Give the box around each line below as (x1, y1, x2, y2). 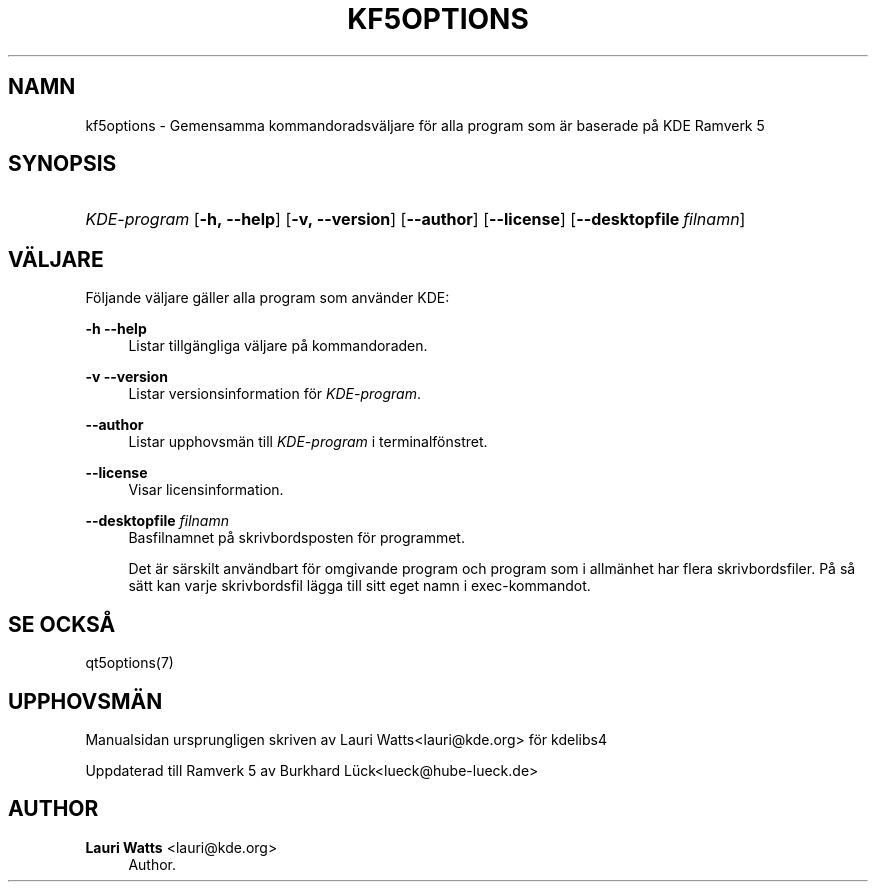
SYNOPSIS (8, 151, 117, 177)
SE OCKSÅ (8, 611, 116, 637)
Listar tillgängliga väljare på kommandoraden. (128, 337, 428, 355)
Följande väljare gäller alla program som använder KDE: (85, 289, 450, 307)
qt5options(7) (85, 654, 174, 672)
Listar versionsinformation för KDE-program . (128, 385, 421, 403)
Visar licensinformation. (128, 481, 284, 499)
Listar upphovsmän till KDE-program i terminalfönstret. (128, 433, 488, 451)
